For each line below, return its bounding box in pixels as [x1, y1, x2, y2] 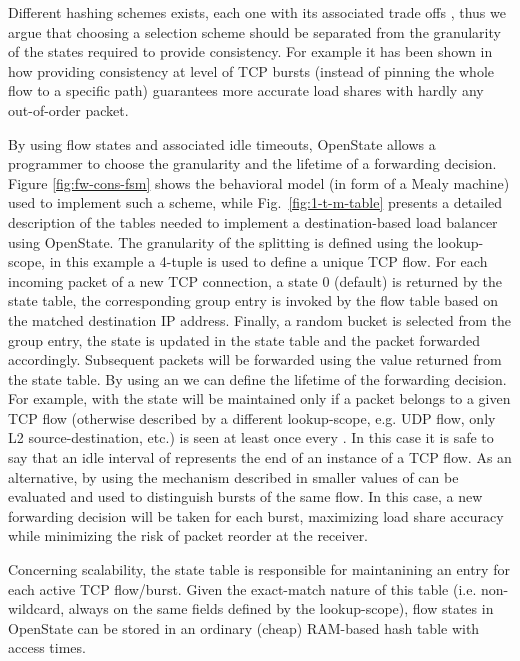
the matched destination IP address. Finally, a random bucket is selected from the [8, 309, 511, 330]
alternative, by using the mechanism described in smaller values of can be [8, 466, 459, 487]
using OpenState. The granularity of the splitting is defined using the [8, 231, 433, 252]
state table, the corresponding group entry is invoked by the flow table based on [8, 290, 499, 311]
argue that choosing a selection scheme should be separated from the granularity [8, 21, 501, 42]
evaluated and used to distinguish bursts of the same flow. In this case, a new [8, 486, 483, 507]
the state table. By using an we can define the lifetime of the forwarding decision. [8, 368, 507, 389]
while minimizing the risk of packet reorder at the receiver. [8, 525, 369, 546]
